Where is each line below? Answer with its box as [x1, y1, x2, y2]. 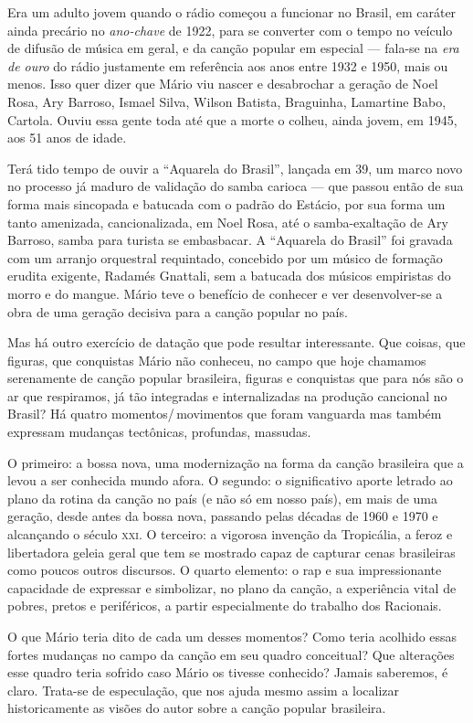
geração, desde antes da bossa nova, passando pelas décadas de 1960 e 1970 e [7, 506, 438, 526]
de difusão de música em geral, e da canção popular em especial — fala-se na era [7, 38, 459, 58]
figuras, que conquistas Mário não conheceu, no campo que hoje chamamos [7, 350, 426, 369]
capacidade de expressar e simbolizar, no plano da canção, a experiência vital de [7, 578, 457, 597]
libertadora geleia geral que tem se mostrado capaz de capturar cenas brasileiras [7, 542, 456, 561]
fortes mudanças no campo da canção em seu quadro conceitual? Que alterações [7, 644, 455, 664]
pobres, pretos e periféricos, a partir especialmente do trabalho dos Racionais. [7, 596, 442, 615]
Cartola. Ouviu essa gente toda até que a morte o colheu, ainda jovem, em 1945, [7, 110, 457, 129]
